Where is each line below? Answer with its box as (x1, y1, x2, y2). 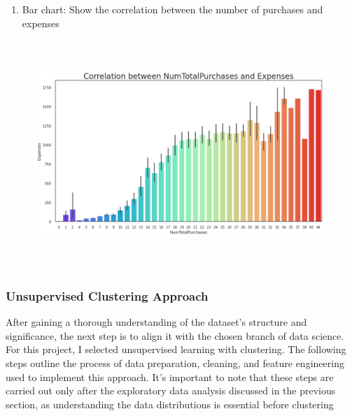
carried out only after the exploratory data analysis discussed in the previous (6, 383, 336, 398)
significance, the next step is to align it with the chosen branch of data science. (6, 328, 344, 343)
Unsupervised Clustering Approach (6, 287, 209, 304)
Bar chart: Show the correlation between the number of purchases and (22, 2, 323, 16)
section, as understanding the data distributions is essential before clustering (6, 396, 334, 411)
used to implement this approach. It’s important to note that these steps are (6, 369, 334, 384)
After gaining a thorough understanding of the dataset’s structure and (6, 315, 307, 329)
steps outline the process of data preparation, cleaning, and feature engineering (6, 356, 344, 371)
